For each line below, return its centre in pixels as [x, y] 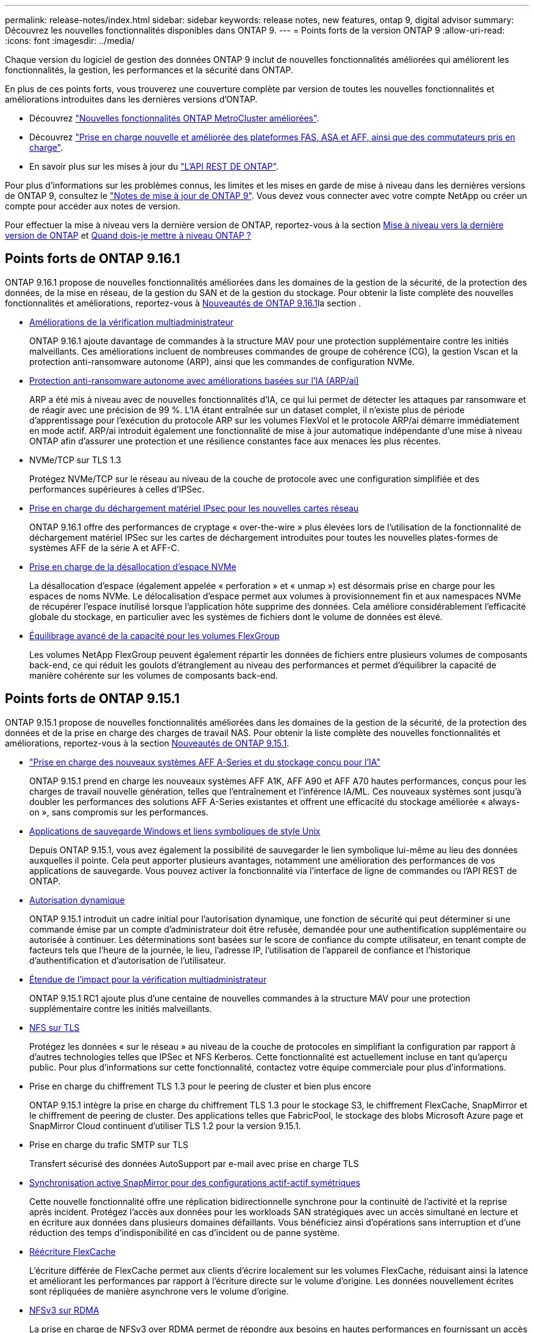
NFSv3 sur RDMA [64, 1310]
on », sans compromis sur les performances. [119, 812]
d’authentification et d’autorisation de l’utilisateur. [128, 960]
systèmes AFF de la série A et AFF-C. [105, 547]
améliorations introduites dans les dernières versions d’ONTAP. [131, 99]
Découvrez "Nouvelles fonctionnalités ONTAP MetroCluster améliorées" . [174, 118]
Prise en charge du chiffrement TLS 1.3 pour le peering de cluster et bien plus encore [200, 1086]
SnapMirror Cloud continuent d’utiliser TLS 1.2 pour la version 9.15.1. [165, 1125]
